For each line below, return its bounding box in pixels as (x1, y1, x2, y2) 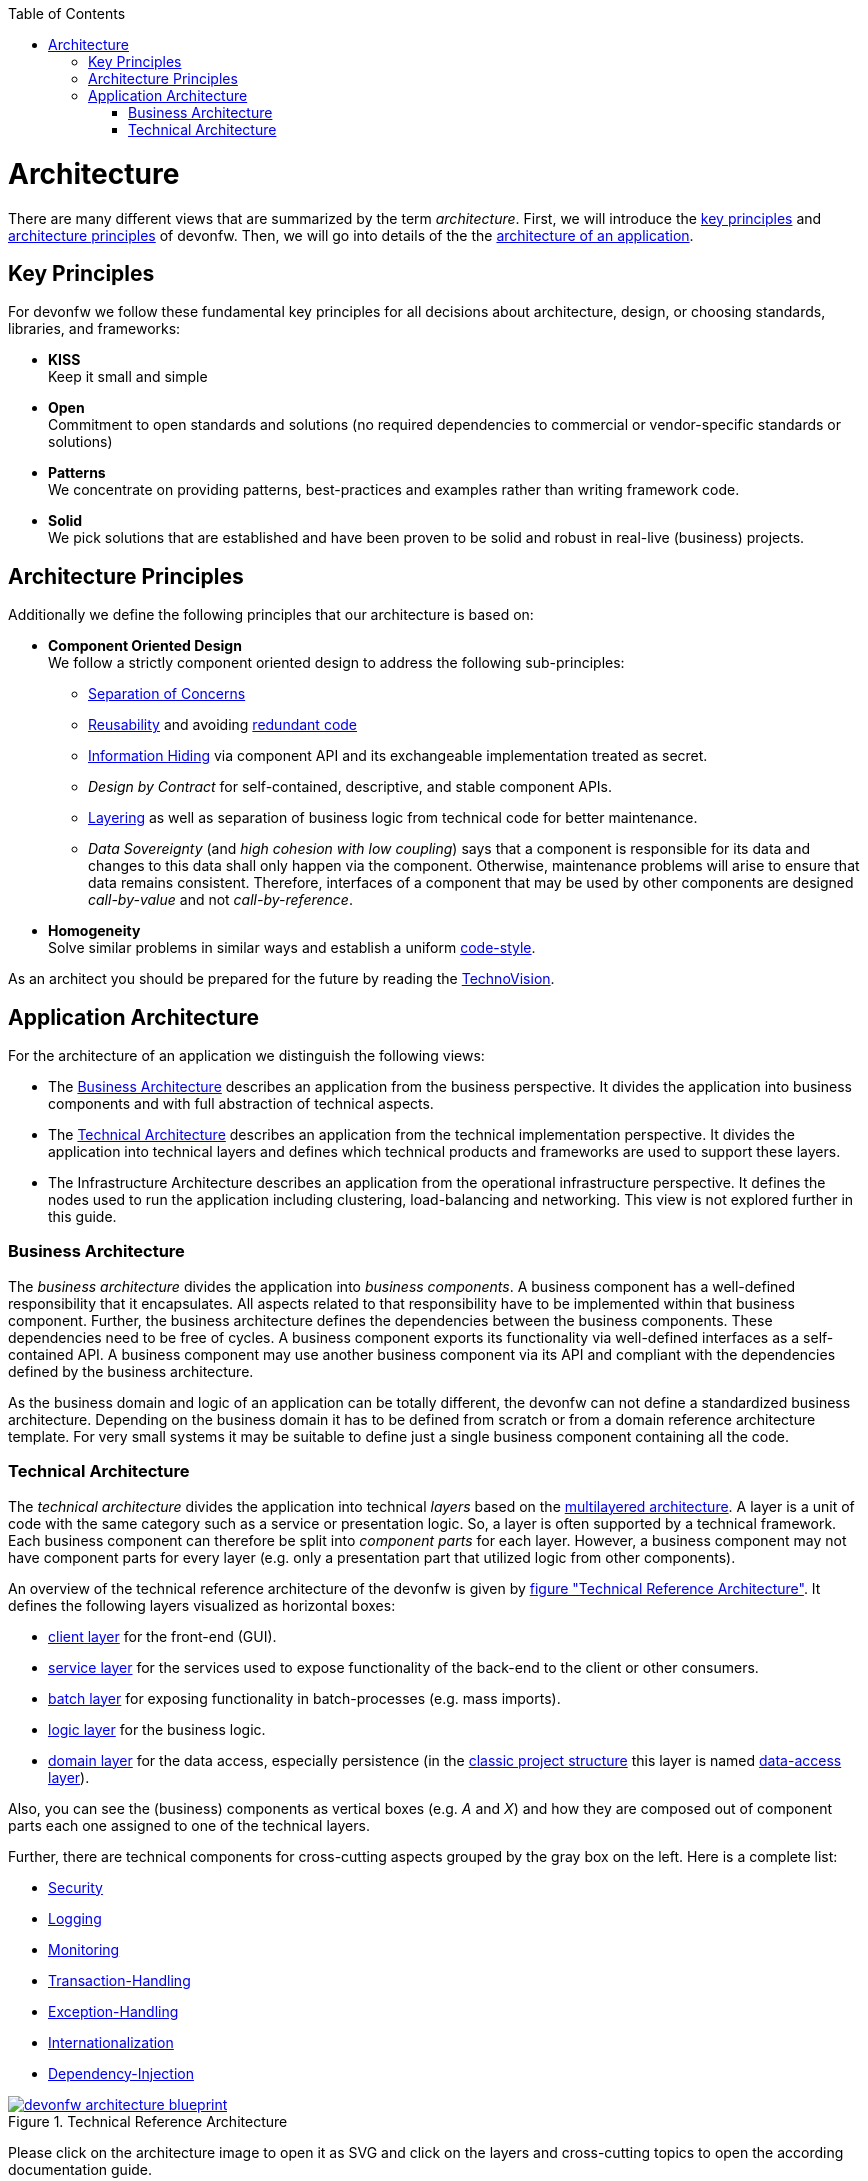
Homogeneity (48, 922, 141, 940)
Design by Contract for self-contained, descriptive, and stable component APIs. (88, 778, 613, 796)
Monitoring (48, 1940, 120, 1958)
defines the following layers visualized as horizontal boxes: (8, 1596, 396, 1614)
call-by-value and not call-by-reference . (88, 891, 353, 909)
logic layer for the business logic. (48, 1720, 266, 1738)
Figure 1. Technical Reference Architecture (8, 2112, 288, 2130)
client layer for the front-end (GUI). (48, 1627, 277, 1645)
